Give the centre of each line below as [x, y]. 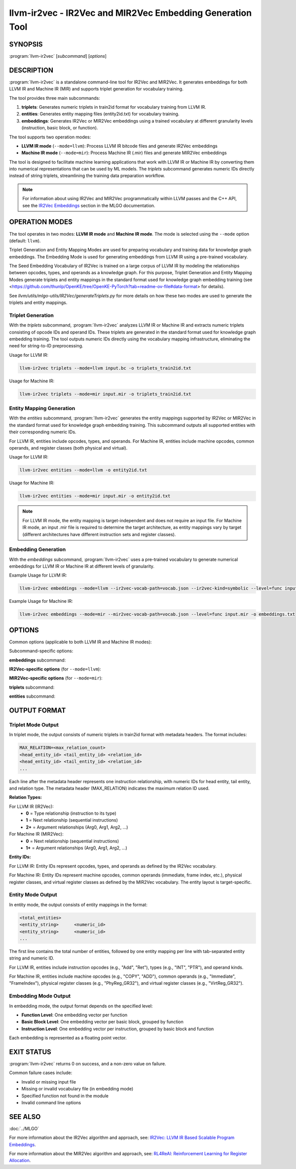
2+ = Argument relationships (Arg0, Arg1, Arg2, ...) [77, 827]
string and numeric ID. [32, 958]
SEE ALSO [25, 1117]
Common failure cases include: [41, 1073]
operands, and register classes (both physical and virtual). [68, 448]
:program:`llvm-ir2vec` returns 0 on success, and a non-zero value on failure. [88, 1064]
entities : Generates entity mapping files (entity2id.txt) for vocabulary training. [100, 114]
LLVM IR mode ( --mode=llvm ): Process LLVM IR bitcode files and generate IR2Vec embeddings [120, 146]
